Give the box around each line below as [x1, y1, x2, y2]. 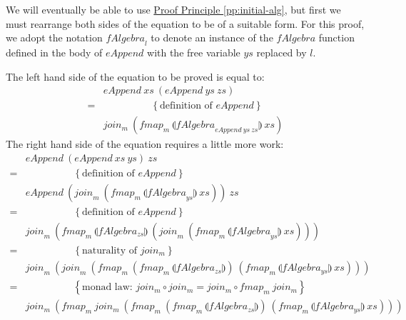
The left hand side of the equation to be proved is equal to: [6, 69, 265, 84]
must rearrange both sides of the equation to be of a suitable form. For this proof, [6, 16, 365, 31]
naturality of [81, 246, 138, 256]
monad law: [81, 282, 133, 293]
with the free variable [147, 44, 240, 59]
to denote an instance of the [151, 30, 273, 45]
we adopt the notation [6, 30, 103, 45]
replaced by [256, 44, 307, 59]
